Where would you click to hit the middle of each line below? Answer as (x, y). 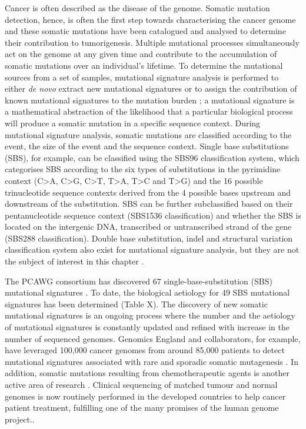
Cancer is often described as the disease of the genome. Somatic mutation (137, 8)
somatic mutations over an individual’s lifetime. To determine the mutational (144, 65)
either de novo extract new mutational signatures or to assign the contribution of (151, 88)
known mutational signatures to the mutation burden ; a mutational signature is (150, 100)
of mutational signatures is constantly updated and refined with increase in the (147, 327)
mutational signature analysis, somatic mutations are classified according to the (148, 134)
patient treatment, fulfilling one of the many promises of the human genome (142, 408)
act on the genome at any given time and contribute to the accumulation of (141, 54)
